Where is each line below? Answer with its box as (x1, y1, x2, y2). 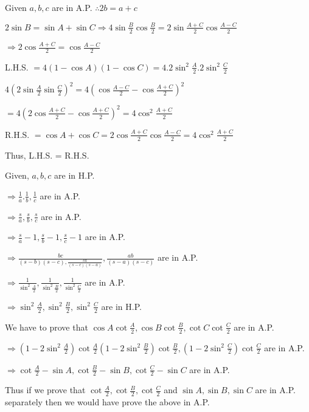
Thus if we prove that (5, 383, 86, 396)
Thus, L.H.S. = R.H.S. (5, 148, 89, 161)
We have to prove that (5, 320, 88, 333)
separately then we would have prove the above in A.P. (5, 396, 210, 408)
